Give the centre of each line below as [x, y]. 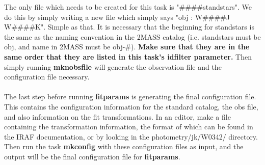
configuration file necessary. [47, 77]
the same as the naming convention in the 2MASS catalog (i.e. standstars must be [132, 36]
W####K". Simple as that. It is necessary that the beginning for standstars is [129, 27]
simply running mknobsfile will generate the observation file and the [113, 66]
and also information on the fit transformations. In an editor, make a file [117, 116]
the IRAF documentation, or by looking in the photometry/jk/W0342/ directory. [131, 136]
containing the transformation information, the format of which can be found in [129, 127]
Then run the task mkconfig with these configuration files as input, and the [124, 146]
